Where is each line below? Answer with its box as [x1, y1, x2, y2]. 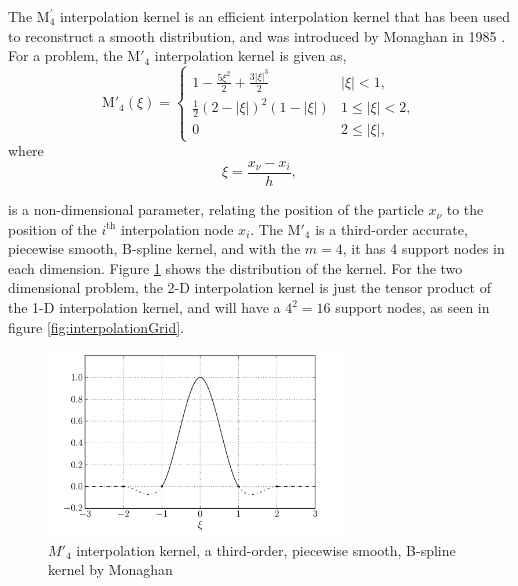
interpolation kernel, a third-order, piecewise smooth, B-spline [76, 539, 456, 560]
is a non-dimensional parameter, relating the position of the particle [8, 199, 424, 220]
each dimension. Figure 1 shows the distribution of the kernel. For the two [8, 257, 463, 278]
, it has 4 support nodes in [342, 238, 505, 259]
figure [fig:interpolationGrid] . [8, 316, 185, 337]
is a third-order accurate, [315, 218, 468, 239]
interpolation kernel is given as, [154, 45, 347, 66]
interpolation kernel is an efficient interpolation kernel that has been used [59, 6, 510, 26]
